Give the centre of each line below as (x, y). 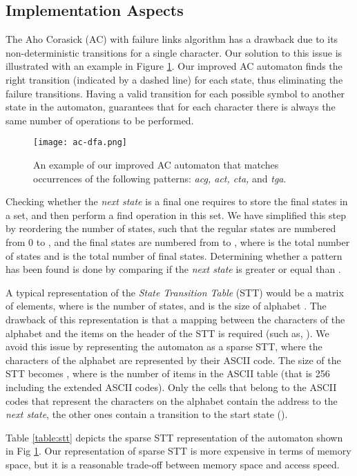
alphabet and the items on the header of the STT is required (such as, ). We (167, 333)
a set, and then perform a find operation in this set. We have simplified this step (176, 215)
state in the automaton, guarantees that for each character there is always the (171, 107)
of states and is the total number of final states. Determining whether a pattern (174, 255)
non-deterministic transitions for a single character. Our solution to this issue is (174, 52)
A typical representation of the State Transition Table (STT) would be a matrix (175, 292)
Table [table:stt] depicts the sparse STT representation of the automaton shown (174, 437)
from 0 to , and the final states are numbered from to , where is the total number (178, 241)
